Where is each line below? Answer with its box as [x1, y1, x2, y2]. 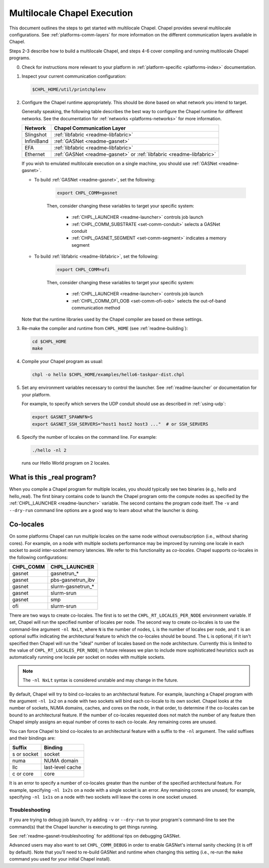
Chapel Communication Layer [54, 125, 126, 132]
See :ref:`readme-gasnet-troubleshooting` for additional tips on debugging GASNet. [9, 833, 181, 839]
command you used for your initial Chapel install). [9, 856, 112, 862]
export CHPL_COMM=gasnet [57, 190, 118, 195]
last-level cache [44, 764, 82, 771]
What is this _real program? [9, 473, 97, 482]
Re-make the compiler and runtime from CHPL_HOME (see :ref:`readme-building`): [21, 326, 188, 332]
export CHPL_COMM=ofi [57, 267, 110, 273]
